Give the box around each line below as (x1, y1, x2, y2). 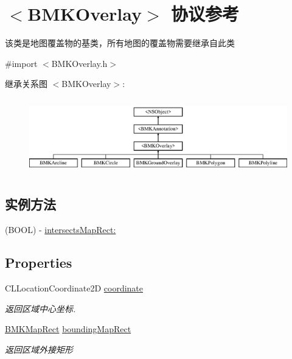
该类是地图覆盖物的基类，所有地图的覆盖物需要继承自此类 (5, 37, 235, 49)
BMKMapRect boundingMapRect (5, 322, 131, 335)
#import (5, 57, 38, 69)
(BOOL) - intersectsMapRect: (5, 223, 116, 236)
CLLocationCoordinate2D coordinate (5, 281, 144, 294)
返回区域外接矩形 (5, 343, 73, 355)
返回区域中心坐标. (5, 302, 76, 315)
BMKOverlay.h (51, 57, 108, 69)
